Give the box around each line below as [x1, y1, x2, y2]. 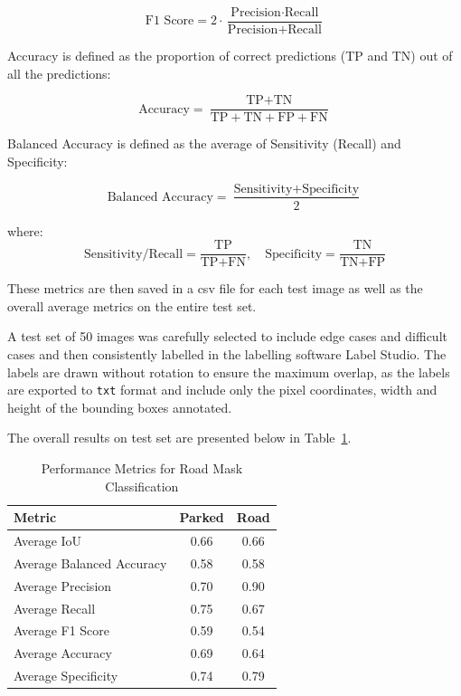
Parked [179, 508, 224, 527]
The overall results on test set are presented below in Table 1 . [7, 428, 352, 447]
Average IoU [14, 531, 82, 550]
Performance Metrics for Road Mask [41, 459, 243, 478]
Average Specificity [14, 666, 118, 685]
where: [7, 221, 43, 240]
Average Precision [14, 576, 112, 595]
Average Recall [14, 598, 96, 617]
